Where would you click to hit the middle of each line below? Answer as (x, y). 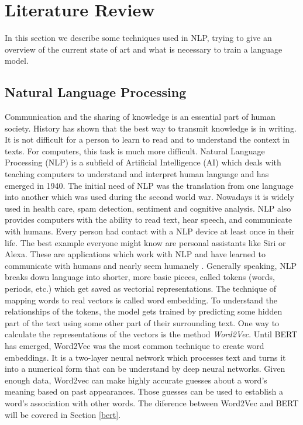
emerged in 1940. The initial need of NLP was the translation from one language (149, 185)
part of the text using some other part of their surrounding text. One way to (142, 322)
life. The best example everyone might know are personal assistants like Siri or (145, 242)
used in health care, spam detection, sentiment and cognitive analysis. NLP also (148, 208)
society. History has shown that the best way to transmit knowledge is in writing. (151, 128)
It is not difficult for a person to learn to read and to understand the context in (147, 139)
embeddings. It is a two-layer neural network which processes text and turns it (145, 357)
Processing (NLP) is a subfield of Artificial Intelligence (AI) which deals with (143, 162)
